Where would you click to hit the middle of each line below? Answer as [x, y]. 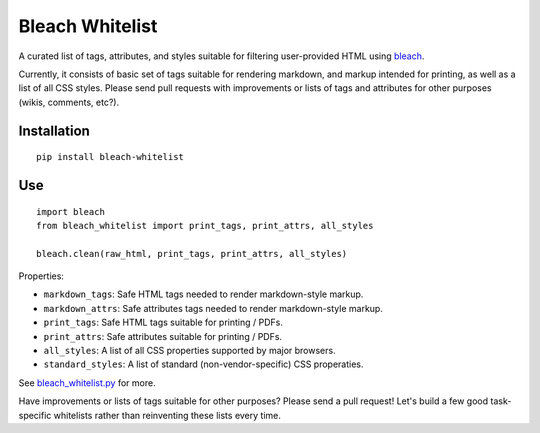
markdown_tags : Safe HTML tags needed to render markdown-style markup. [203, 294]
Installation [54, 130]
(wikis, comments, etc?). [69, 102]
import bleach [70, 211]
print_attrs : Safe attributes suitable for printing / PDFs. [163, 336]
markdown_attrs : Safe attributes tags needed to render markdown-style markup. [213, 308]
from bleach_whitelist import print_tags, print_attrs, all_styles [205, 225]
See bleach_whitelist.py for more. [87, 382]
